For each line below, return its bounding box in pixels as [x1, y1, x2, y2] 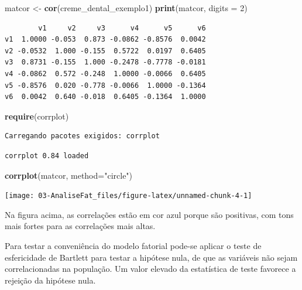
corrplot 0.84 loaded [5, 151, 89, 160]
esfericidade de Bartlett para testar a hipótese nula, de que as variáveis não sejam [5, 251, 298, 263]
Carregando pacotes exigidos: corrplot [5, 132, 160, 141]
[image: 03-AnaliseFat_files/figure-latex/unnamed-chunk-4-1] [5, 192, 252, 200]
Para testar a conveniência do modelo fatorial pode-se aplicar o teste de [5, 239, 262, 251]
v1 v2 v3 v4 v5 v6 [38, 23, 206, 32]
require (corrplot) [5, 110, 69, 122]
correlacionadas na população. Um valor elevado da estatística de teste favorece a [5, 262, 296, 275]
